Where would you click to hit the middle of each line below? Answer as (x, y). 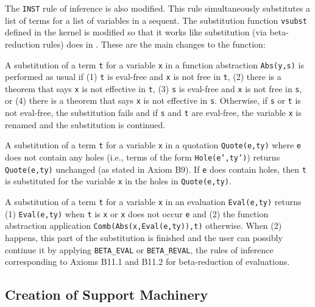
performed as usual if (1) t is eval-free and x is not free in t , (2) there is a (143, 77)
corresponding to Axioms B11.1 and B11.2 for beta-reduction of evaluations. (147, 262)
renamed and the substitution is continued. (85, 124)
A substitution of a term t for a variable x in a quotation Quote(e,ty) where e (153, 145)
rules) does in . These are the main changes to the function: (154, 44)
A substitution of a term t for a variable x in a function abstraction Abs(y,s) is (154, 64)
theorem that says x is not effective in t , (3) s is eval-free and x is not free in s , (154, 88)
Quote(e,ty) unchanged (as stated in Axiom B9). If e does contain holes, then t (156, 169)
